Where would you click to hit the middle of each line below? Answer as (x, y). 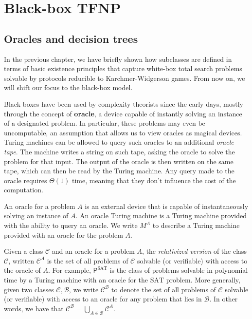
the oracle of (22, 270)
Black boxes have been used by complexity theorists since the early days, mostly (124, 103)
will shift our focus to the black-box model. (68, 87)
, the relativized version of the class (195, 251)
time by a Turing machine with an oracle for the (76, 280)
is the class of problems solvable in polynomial (179, 270)
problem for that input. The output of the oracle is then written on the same (119, 161)
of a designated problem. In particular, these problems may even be (105, 123)
